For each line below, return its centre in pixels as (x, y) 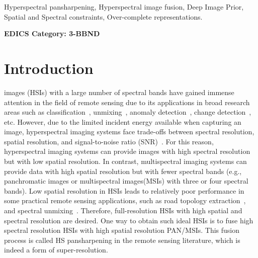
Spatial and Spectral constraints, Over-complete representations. (103, 16)
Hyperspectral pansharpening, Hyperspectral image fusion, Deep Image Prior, (124, 7)
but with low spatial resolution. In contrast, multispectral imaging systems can (125, 161)
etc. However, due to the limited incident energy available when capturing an (123, 121)
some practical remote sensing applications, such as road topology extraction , (125, 200)
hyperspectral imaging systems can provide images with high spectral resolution (127, 151)
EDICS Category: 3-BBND (52, 33)
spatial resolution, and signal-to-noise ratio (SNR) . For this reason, (109, 141)
